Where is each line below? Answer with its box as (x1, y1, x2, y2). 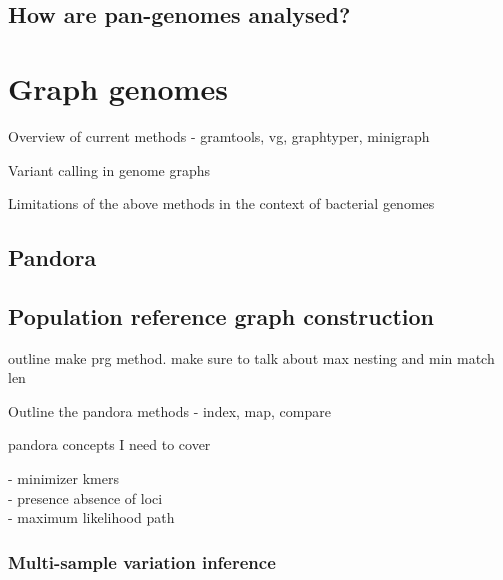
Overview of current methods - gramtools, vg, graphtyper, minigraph (8, 125, 430, 146)
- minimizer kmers (8, 468, 119, 489)
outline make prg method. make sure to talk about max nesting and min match (8, 347, 495, 368)
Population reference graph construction (8, 300, 435, 331)
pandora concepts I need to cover (8, 434, 211, 455)
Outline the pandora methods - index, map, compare (8, 400, 331, 421)
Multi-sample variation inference (8, 549, 276, 574)
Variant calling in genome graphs (8, 159, 211, 180)
